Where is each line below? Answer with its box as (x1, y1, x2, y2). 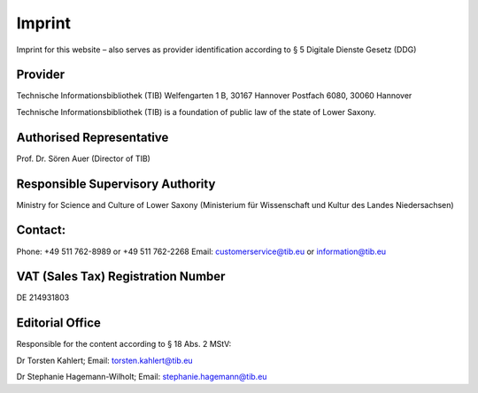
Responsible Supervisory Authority (16, 176, 216, 191)
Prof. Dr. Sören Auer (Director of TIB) (16, 153, 150, 164)
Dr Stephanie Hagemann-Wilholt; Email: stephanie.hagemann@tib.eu (16, 372, 267, 382)
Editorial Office (16, 315, 101, 331)
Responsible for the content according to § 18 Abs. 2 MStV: (16, 339, 232, 350)
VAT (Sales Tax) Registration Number (16, 269, 226, 284)
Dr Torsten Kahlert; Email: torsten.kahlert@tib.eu (16, 355, 194, 366)
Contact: (16, 222, 66, 238)
